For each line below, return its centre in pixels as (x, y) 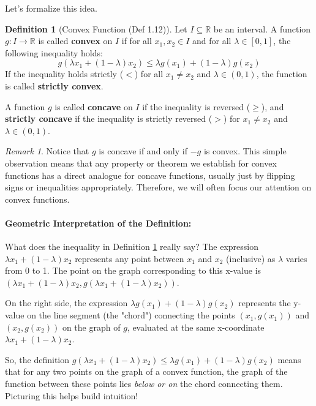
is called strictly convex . (54, 85)
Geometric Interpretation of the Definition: (98, 223)
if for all (137, 41)
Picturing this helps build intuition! (72, 395)
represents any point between (130, 258)
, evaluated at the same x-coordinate (196, 327)
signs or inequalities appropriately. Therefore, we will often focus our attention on (158, 187)
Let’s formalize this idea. (51, 8)
